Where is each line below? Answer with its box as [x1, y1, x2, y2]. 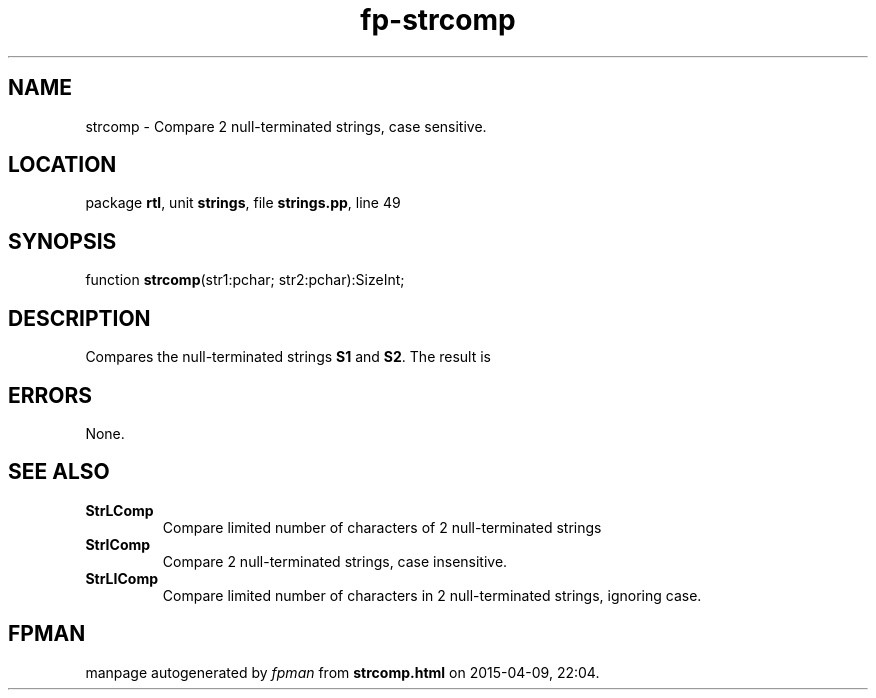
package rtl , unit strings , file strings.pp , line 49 [85, 194, 401, 212]
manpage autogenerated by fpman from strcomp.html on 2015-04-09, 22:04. [85, 663, 600, 681]
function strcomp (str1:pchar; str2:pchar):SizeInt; [85, 271, 405, 289]
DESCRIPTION [8, 305, 151, 331]
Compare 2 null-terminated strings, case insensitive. [162, 552, 508, 570]
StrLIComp [85, 569, 158, 587]
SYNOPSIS [8, 228, 117, 254]
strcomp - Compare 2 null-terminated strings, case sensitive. [85, 117, 487, 135]
